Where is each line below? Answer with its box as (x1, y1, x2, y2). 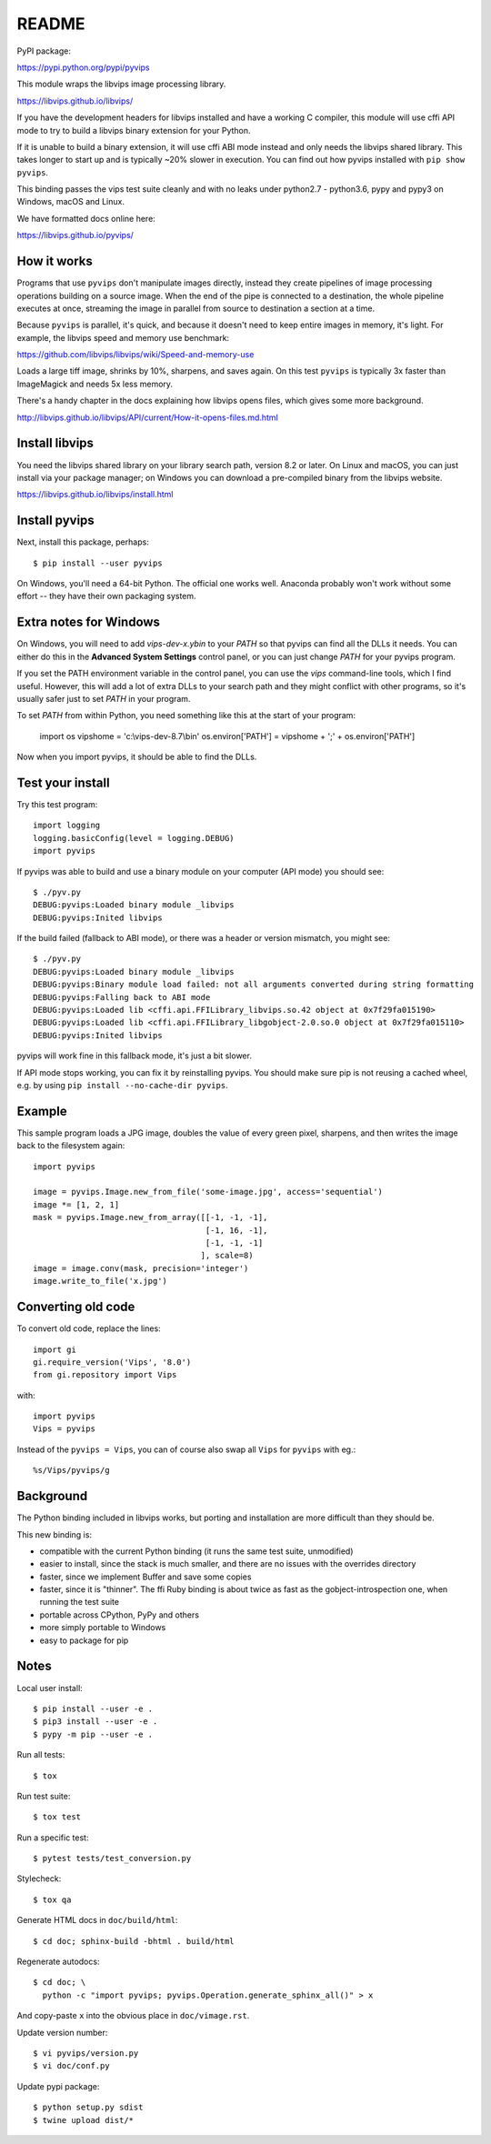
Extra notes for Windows (16, 615, 161, 630)
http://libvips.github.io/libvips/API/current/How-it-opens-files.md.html (16, 412, 279, 423)
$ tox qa (33, 1894, 72, 1905)
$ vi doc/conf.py (33, 2060, 110, 2071)
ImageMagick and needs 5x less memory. (16, 378, 173, 389)
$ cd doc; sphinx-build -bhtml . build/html (33, 1936, 235, 1946)
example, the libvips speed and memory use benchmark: (16, 332, 230, 343)
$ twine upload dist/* (33, 2115, 135, 2125)
